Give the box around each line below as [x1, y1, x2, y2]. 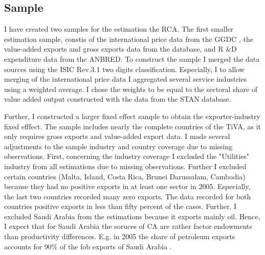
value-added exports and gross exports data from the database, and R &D [4, 43, 237, 54]
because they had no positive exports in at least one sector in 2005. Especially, [4, 181, 251, 192]
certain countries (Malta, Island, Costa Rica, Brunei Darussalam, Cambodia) [4, 171, 246, 181]
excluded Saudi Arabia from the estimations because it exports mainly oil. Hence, [4, 211, 260, 221]
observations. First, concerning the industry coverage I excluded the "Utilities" [4, 151, 250, 161]
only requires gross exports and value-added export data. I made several [4, 131, 230, 142]
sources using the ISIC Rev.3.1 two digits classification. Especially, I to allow [4, 63, 245, 74]
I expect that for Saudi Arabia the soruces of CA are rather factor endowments [4, 221, 253, 231]
